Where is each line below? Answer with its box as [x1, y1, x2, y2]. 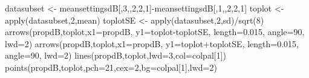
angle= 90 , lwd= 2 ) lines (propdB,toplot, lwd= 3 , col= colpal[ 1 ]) [5, 49, 227, 62]
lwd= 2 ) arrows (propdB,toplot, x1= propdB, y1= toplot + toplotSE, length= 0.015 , [5, 37, 299, 50]
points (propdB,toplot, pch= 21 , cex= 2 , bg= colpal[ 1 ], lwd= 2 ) [5, 60, 217, 73]
